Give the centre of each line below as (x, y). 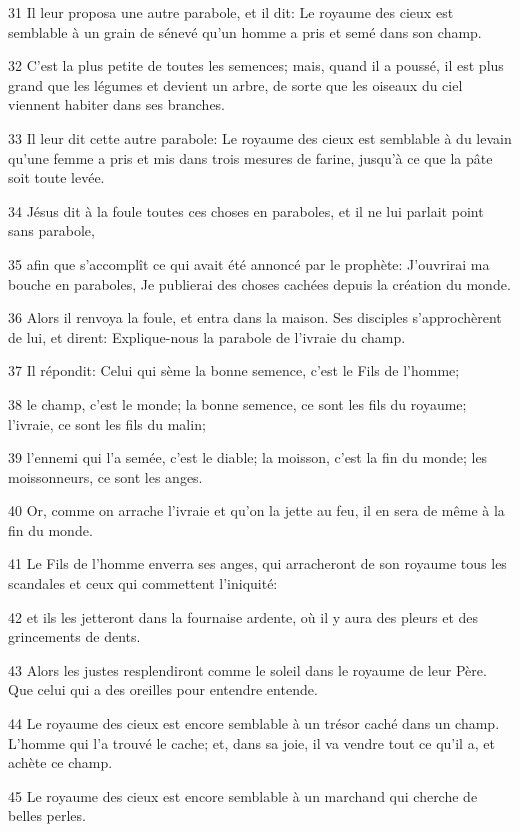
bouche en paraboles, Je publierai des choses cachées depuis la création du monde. (259, 283)
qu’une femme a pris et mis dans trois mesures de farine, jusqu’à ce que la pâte (250, 157)
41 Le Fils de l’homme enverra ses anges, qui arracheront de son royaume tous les (257, 563)
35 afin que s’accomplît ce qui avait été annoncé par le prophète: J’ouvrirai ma (249, 263)
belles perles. (47, 815)
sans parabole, (51, 230)
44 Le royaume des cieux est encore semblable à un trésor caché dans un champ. (254, 723)
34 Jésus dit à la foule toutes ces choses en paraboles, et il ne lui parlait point (246, 210)
